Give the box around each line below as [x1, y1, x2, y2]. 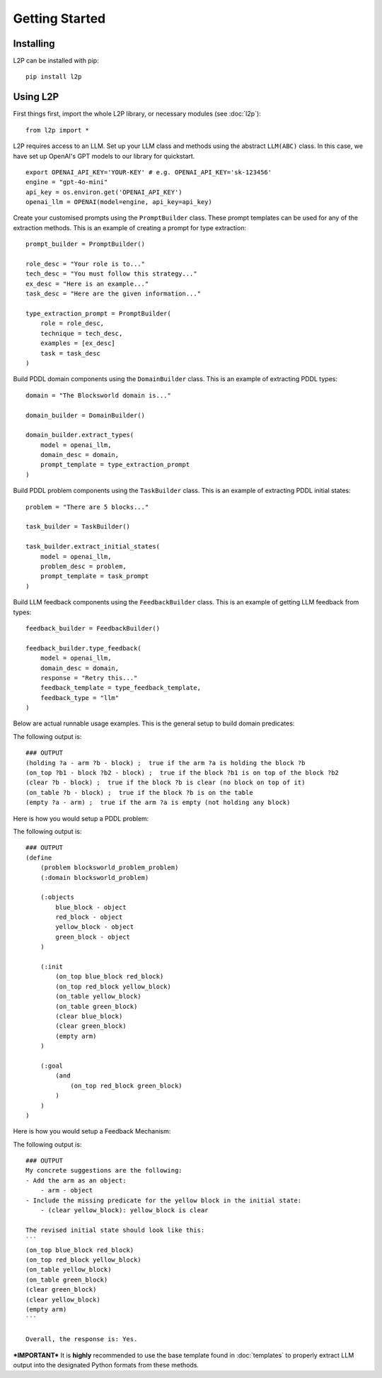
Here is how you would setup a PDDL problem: [13, 814, 149, 823]
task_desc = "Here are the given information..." [25, 290, 202, 298]
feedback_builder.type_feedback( [25, 644, 141, 652]
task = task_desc [40, 349, 100, 357]
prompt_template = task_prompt [40, 572, 149, 580]
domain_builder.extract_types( [25, 431, 134, 439]
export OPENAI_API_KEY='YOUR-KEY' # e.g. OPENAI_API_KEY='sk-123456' [25, 168, 272, 176]
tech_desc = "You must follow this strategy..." [25, 270, 197, 278]
